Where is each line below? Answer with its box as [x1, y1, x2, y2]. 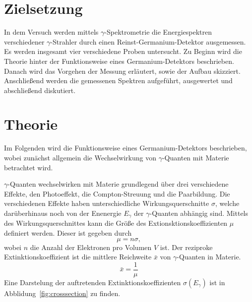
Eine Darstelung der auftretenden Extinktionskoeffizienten [4, 277, 181, 287]
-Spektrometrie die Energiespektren [104, 27, 212, 37]
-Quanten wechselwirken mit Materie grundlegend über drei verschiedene [7, 179, 229, 189]
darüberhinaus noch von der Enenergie [4, 207, 122, 218]
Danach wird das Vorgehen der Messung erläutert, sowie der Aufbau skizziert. [4, 65, 241, 76]
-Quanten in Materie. [177, 252, 241, 262]
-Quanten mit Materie [162, 152, 229, 162]
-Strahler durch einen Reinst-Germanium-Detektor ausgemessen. [50, 36, 246, 47]
